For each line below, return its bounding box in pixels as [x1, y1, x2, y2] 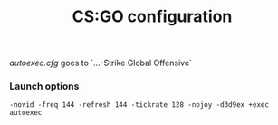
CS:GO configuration [72, 6, 233, 27]
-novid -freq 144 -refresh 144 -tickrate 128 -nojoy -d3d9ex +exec [9, 101, 270, 110]
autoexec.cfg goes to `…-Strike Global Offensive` [9, 57, 193, 69]
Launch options [9, 80, 80, 92]
